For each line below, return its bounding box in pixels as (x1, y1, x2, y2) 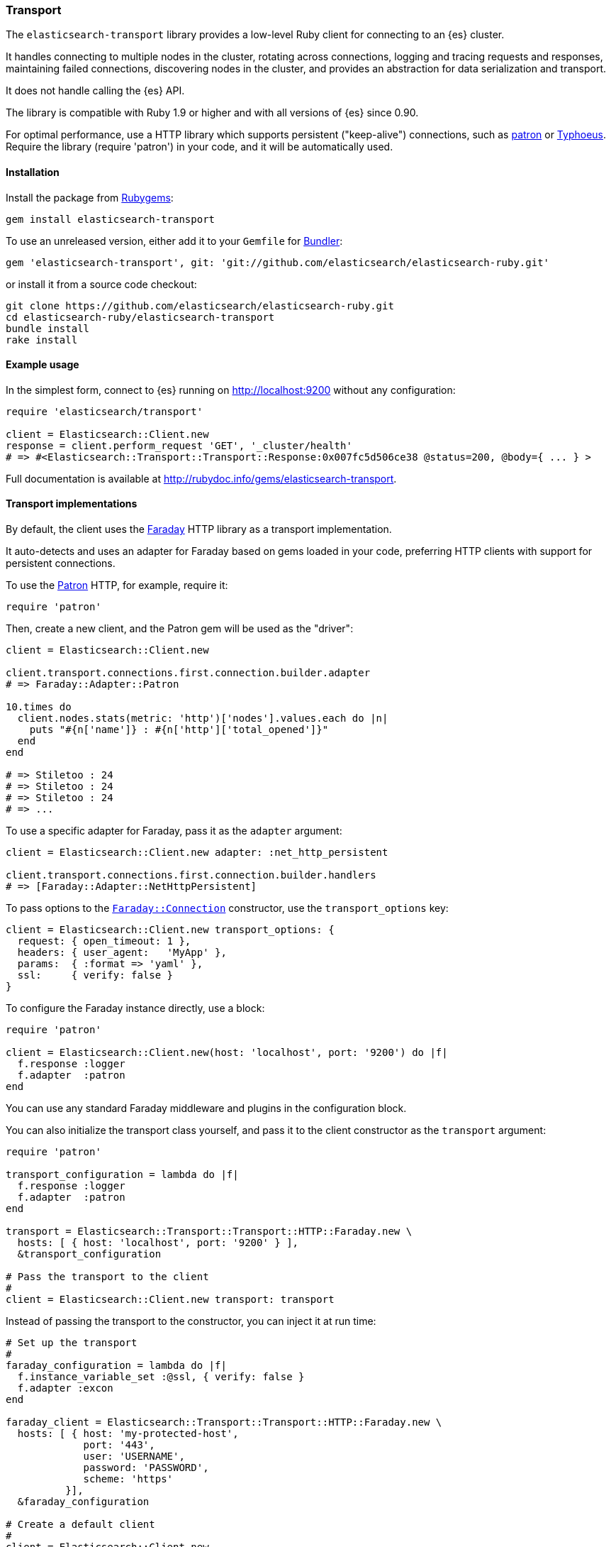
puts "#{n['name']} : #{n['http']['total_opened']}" (29, 724, 329, 736)
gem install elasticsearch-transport (6, 213, 215, 225)
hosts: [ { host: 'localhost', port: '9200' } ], (17, 1237, 299, 1249)
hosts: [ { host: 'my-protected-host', (17, 1428, 239, 1440)
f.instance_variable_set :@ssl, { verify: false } (17, 1371, 305, 1383)
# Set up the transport (6, 1337, 138, 1349)
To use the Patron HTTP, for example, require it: (6, 579, 228, 592)
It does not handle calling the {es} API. (6, 84, 185, 97)
